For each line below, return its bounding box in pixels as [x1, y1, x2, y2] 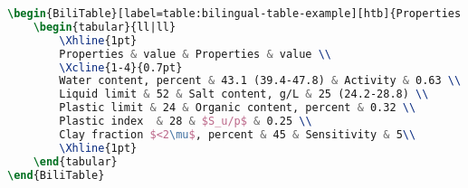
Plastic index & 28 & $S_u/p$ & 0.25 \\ [59, 115, 312, 127]
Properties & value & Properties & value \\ [59, 47, 332, 61]
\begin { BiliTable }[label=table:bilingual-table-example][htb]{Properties [7, 7, 462, 20]
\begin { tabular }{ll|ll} [33, 20, 177, 33]
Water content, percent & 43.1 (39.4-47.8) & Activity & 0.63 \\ [59, 74, 462, 88]
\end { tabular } [33, 155, 118, 168]
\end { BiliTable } [7, 168, 105, 182]
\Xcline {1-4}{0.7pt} [59, 61, 183, 74]
